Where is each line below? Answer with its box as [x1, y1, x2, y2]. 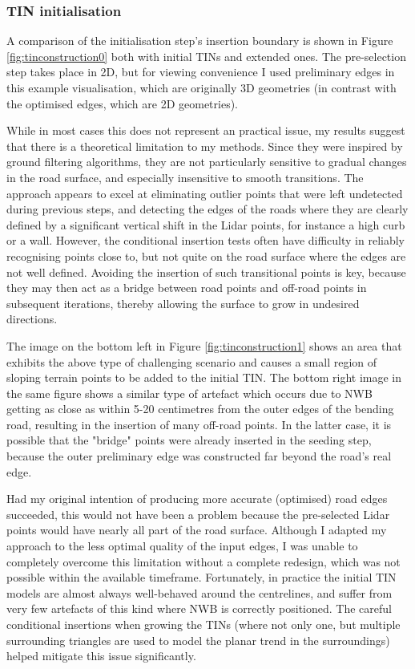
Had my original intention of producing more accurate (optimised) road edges [6, 490, 388, 507]
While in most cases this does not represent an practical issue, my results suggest [6, 122, 405, 139]
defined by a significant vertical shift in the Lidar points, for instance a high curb [6, 216, 405, 233]
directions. [6, 310, 58, 327]
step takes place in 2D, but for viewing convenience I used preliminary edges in [6, 63, 395, 80]
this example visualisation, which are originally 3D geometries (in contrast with [6, 79, 397, 95]
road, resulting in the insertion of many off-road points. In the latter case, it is [6, 416, 392, 432]
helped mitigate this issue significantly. [6, 647, 196, 664]
